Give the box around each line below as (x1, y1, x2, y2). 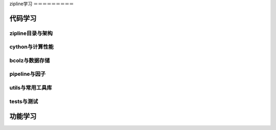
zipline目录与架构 (9, 30, 53, 37)
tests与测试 (9, 98, 38, 105)
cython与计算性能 (9, 44, 54, 51)
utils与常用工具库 (9, 84, 52, 92)
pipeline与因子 (9, 71, 46, 78)
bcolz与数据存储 (9, 57, 50, 64)
